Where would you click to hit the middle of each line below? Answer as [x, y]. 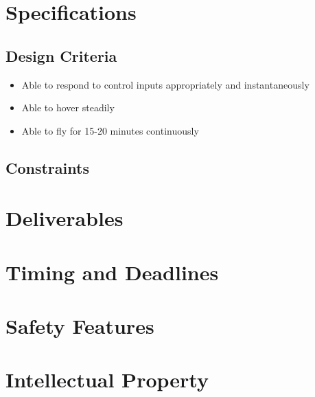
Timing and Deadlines [112, 272]
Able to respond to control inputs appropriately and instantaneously [165, 84]
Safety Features [80, 326]
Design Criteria [61, 55]
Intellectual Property [107, 379]
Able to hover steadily [68, 107]
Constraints [47, 167]
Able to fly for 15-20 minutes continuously [110, 130]
